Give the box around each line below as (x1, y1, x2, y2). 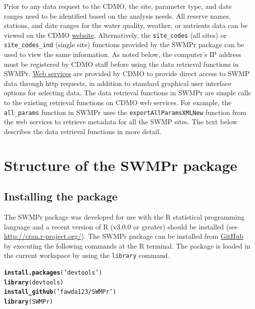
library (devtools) (4, 279, 64, 286)
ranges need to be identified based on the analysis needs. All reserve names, (4, 10, 231, 21)
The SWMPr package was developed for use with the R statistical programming (4, 212, 245, 222)
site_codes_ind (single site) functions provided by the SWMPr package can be (4, 39, 244, 50)
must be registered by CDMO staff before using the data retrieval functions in (4, 58, 239, 69)
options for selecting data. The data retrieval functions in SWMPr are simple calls (4, 87, 251, 98)
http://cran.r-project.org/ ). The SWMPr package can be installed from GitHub (4, 231, 244, 241)
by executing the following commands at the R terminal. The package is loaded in (4, 240, 251, 251)
